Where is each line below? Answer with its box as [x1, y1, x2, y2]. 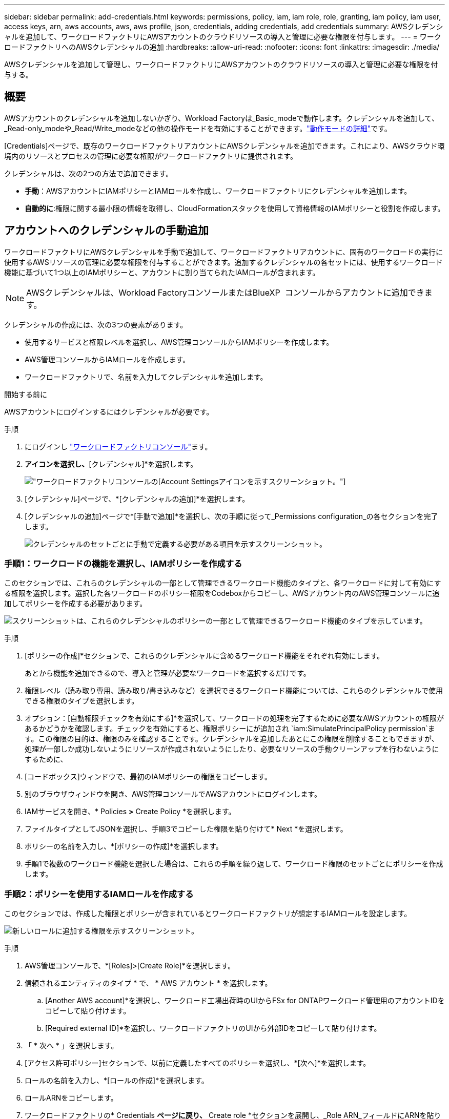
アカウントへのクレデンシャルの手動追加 [4, 224, 209, 237]
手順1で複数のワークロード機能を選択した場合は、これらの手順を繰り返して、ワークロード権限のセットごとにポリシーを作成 [25, 859, 443, 868]
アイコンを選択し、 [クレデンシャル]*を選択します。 [25, 459, 198, 468]
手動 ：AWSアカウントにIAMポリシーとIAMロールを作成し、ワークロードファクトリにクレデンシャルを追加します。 [25, 186, 412, 195]
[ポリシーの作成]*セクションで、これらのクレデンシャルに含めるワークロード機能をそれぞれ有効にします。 [25, 651, 384, 660]
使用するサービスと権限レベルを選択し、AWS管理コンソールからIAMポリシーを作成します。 [25, 337, 334, 346]
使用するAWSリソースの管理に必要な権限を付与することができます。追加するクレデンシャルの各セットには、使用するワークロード [4, 257, 443, 266]
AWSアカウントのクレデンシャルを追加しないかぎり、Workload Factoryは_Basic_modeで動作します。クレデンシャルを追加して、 [4, 113, 439, 122]
